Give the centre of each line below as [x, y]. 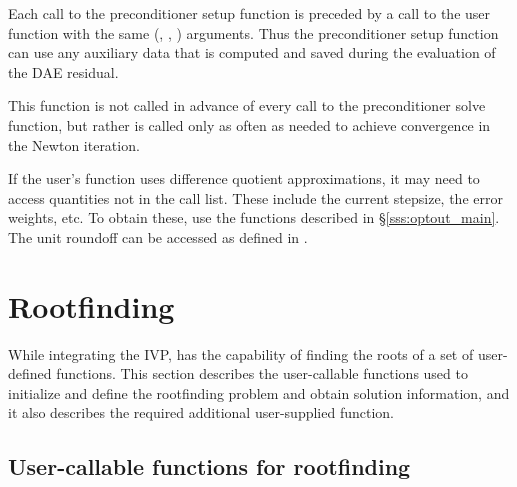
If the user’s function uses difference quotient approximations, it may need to [244, 178]
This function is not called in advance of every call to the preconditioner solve [247, 105]
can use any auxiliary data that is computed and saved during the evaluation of [252, 52]
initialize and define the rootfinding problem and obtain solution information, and [259, 392]
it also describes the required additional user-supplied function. [201, 412]
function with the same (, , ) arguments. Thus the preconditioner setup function [253, 32]
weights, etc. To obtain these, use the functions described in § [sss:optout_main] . [254, 217]
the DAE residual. [63, 71]
